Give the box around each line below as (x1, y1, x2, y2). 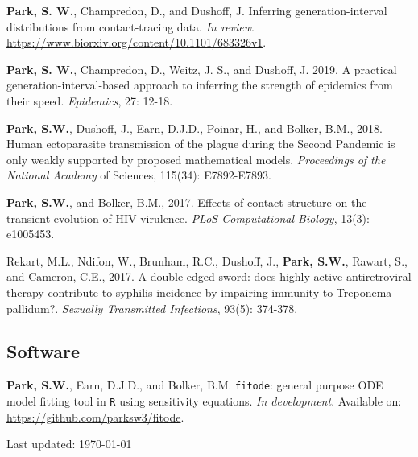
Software (6, 339, 81, 364)
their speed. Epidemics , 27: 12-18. (6, 92, 173, 109)
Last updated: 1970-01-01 (6, 435, 132, 452)
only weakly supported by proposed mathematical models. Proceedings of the (6, 150, 386, 167)
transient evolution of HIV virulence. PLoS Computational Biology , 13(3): (6, 209, 370, 226)
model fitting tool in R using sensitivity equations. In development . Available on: (6, 392, 402, 409)
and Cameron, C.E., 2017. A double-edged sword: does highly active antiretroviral (6, 268, 412, 285)
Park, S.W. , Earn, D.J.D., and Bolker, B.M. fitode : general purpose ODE (6, 377, 383, 393)
